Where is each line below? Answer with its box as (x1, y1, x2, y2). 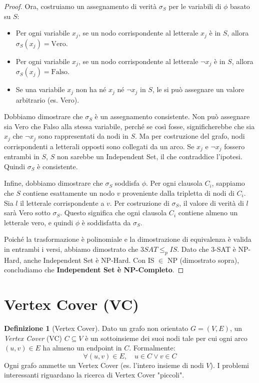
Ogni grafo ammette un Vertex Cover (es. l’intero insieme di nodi (4, 359, 204, 370)
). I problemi (210, 359, 249, 370)
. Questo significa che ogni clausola (60, 207, 167, 218)
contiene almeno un (178, 207, 238, 218)
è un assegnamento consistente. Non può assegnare (94, 111, 250, 122)
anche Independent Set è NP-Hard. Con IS (23, 254, 154, 265)
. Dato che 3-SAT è (177, 243, 236, 254)
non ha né (75, 84, 106, 95)
